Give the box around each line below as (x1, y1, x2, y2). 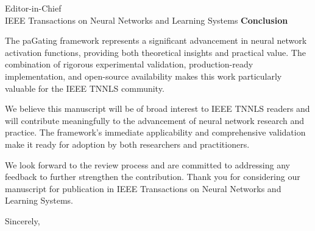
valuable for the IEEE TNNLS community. (5, 81, 165, 94)
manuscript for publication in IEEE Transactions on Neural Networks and (5, 182, 281, 195)
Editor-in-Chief (5, 2, 62, 14)
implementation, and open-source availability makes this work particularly (5, 69, 282, 82)
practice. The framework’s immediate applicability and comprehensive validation (5, 126, 306, 139)
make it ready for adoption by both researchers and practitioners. (5, 137, 250, 150)
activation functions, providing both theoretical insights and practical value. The (5, 46, 306, 58)
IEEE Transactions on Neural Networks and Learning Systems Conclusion (5, 13, 288, 26)
